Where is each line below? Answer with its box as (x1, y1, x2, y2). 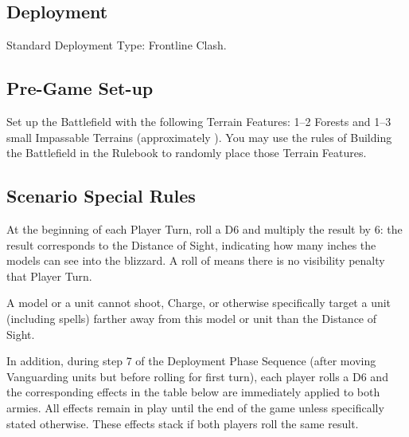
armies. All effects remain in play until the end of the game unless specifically (6, 399, 384, 415)
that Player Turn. (6, 267, 92, 284)
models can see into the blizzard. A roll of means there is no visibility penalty (6, 252, 385, 269)
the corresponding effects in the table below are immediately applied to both (6, 384, 380, 400)
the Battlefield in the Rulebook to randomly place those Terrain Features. (6, 144, 367, 161)
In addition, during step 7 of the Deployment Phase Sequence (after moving (6, 352, 376, 369)
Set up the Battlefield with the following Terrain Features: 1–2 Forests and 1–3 (6, 113, 391, 129)
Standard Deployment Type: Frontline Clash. (6, 37, 227, 53)
